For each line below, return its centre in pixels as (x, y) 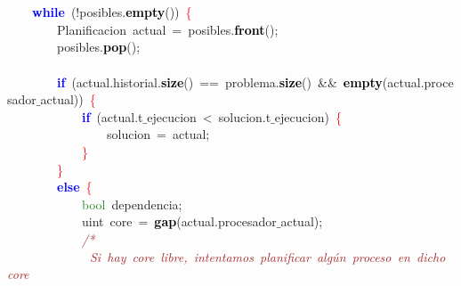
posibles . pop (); (98, 47)
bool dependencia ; (132, 204)
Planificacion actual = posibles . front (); (168, 29)
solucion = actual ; (158, 134)
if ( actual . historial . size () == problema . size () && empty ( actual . (241, 82)
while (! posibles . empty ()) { (112, 12)
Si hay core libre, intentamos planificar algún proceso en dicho (268, 256)
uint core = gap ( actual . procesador (179, 221)
